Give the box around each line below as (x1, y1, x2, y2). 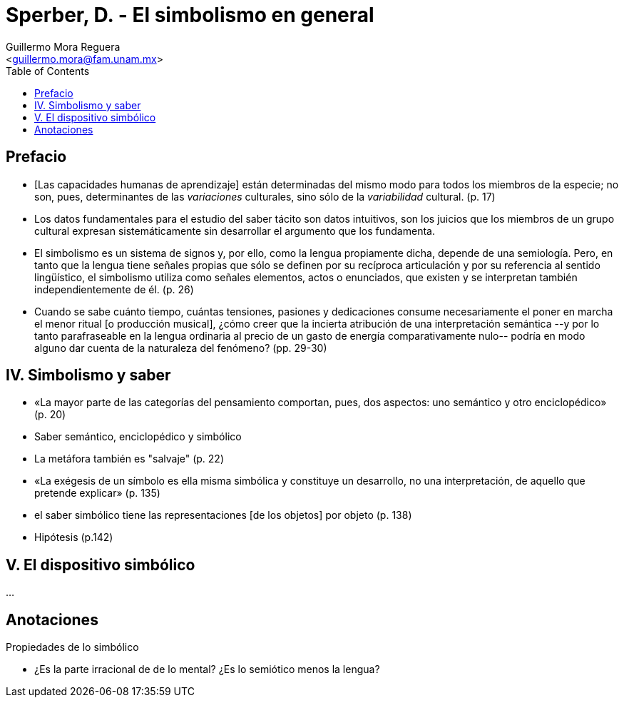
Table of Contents (6, 64, 90, 77)
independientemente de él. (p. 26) (34, 283, 194, 295)
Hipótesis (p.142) (34, 531, 113, 544)
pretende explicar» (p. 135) (34, 487, 160, 500)
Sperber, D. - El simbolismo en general (6, 3, 374, 27)
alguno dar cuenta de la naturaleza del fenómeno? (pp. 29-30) (34, 341, 327, 354)
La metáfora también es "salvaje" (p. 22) (34, 452, 225, 465)
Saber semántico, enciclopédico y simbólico (34, 430, 242, 443)
